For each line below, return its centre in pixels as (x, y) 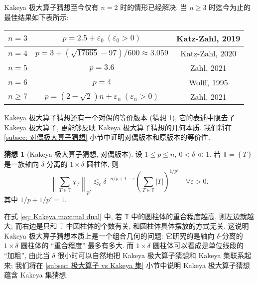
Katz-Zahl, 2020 (208, 53)
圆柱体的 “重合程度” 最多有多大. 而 (77, 245)
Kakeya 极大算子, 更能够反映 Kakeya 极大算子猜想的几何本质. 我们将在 (118, 127)
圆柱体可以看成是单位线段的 (198, 245)
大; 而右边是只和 (31, 226)
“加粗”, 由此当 (27, 255)
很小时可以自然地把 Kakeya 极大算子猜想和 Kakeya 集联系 (151, 255)
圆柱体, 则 (103, 163)
